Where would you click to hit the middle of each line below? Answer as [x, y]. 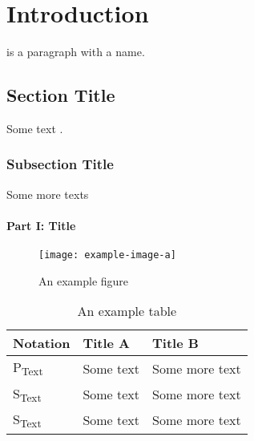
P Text [28, 368]
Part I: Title [41, 225]
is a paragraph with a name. [76, 52]
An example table [127, 311]
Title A [107, 343]
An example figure [84, 280]
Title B [175, 343]
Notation [42, 343]
